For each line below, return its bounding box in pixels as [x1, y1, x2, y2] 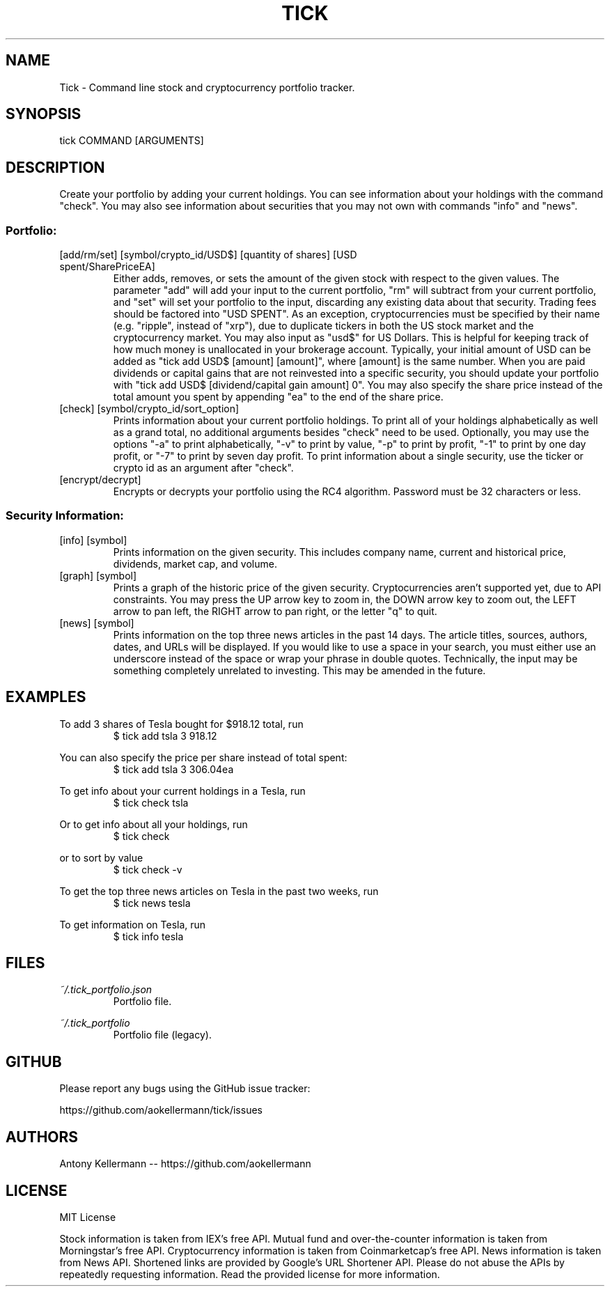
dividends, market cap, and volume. [113, 557, 277, 570]
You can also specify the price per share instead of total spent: [59, 751, 347, 763]
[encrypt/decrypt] [59, 474, 141, 486]
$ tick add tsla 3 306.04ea [113, 763, 234, 775]
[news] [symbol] [59, 616, 134, 629]
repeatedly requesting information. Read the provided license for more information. [59, 1268, 440, 1280]
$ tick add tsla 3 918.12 [113, 729, 217, 742]
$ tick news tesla [113, 896, 191, 909]
